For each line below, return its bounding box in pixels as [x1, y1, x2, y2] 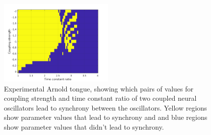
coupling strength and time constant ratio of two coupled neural [4, 93, 197, 103]
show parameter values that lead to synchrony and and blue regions [4, 112, 208, 122]
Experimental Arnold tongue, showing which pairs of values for [4, 83, 194, 93]
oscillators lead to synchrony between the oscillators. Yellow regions [4, 102, 207, 112]
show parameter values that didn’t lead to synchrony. [4, 121, 164, 132]
